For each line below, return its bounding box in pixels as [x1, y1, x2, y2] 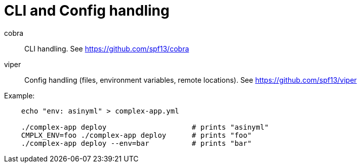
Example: [4, 91, 35, 100]
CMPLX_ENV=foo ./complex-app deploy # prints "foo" [21, 131, 252, 139]
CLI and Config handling [4, 2, 170, 19]
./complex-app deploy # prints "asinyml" [21, 123, 269, 131]
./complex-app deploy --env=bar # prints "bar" [21, 139, 252, 147]
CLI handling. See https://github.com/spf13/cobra [24, 44, 189, 53]
